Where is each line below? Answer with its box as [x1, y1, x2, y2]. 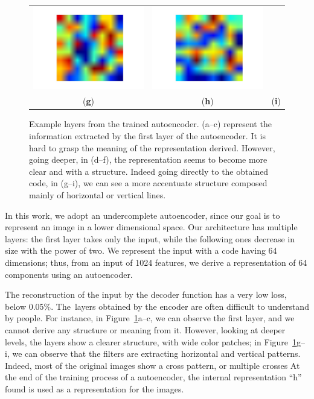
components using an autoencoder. [5, 268, 133, 280]
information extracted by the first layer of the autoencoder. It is [29, 130, 266, 142]
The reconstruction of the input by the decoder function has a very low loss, [5, 288, 287, 301]
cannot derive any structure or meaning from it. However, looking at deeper [5, 323, 286, 336]
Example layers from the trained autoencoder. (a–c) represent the [29, 118, 272, 130]
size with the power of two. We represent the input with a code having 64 [5, 244, 277, 257]
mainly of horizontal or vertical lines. [29, 188, 166, 201]
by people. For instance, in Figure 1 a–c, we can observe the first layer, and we [5, 312, 295, 324]
